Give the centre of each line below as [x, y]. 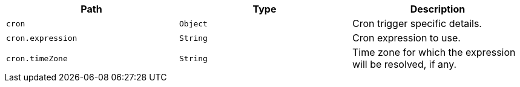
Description [438, 9]
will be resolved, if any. [404, 64]
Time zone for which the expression [434, 52]
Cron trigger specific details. [417, 23]
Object [193, 23]
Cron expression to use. [406, 38]
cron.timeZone [37, 58]
